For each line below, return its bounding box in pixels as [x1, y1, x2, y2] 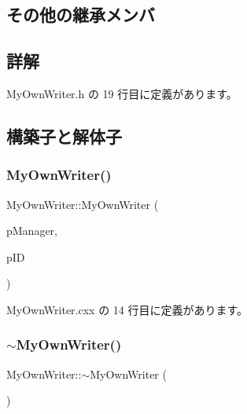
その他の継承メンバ [6, 2, 155, 27]
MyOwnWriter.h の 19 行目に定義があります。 [6, 85, 238, 101]
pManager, [6, 222, 58, 239]
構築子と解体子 [6, 123, 122, 148]
